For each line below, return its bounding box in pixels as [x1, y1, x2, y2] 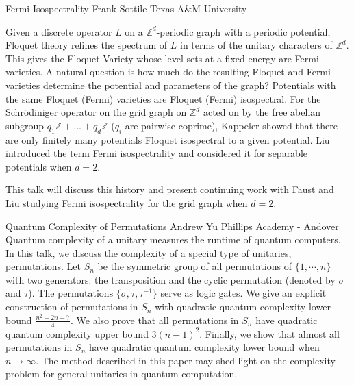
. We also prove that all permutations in [70, 312, 239, 327]
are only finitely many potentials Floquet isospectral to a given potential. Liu [5, 132, 330, 147]
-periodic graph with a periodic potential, [156, 24, 331, 38]
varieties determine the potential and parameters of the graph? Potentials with [5, 77, 336, 92]
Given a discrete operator [5, 24, 112, 38]
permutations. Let [5, 259, 81, 273]
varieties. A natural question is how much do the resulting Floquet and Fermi [5, 64, 331, 79]
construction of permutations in [5, 299, 138, 314]
